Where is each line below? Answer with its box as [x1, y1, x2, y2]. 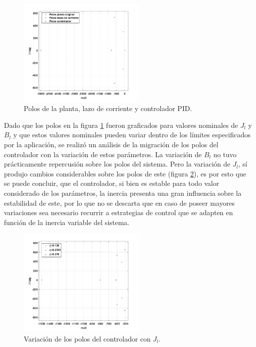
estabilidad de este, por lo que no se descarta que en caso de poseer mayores [4, 197, 235, 208]
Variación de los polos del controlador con [24, 333, 151, 344]
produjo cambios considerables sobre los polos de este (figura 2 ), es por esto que [4, 168, 247, 178]
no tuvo [213, 149, 237, 159]
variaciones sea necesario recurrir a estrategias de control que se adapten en [4, 207, 233, 218]
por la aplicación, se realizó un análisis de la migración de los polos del [4, 139, 218, 149]
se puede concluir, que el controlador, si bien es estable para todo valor [4, 178, 219, 188]
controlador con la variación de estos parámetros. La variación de [4, 149, 202, 159]
